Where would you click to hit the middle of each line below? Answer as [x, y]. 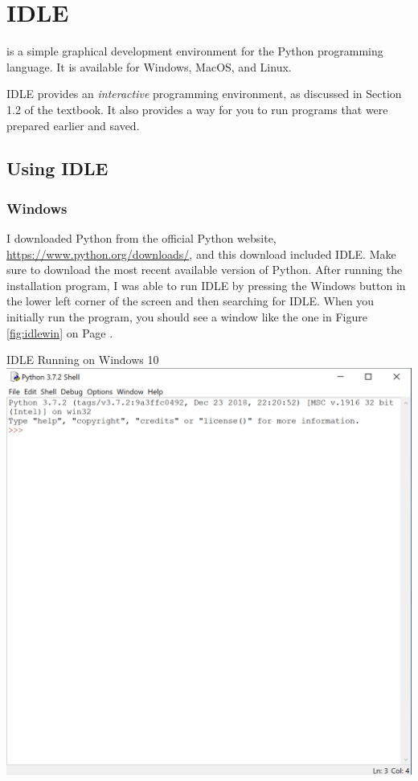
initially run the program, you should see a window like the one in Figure [187, 317]
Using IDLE [57, 168]
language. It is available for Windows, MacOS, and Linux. [149, 66]
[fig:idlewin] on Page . [60, 332]
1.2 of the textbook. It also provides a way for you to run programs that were [197, 109]
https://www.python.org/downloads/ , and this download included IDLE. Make [201, 254]
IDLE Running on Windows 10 [83, 360]
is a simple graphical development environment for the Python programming [195, 51]
